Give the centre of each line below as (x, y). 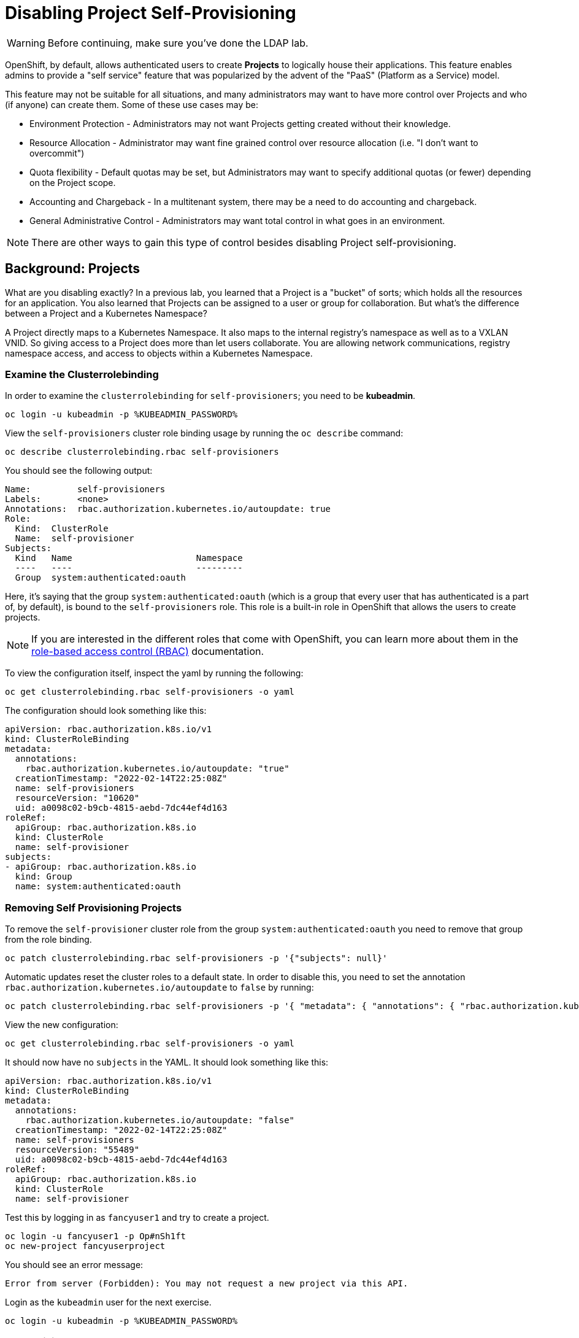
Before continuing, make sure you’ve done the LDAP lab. (178, 43)
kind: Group (44, 877)
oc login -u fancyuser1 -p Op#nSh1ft (96, 1236)
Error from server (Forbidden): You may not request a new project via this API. (207, 1284)
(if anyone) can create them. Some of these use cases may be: (132, 104)
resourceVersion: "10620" (77, 798)
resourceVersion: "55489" (77, 1150)
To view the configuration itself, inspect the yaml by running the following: (154, 673)
